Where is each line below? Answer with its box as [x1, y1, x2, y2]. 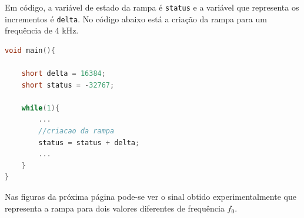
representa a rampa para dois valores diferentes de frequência [5, 202, 225, 214]
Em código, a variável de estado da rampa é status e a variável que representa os [5, 1, 299, 13]
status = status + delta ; [38, 138, 140, 147]
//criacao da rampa [38, 127, 115, 136]
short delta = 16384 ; [21, 69, 106, 78]
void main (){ [5, 46, 55, 55]
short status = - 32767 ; [21, 81, 115, 89]
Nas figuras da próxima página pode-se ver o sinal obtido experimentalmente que [5, 190, 296, 203]
